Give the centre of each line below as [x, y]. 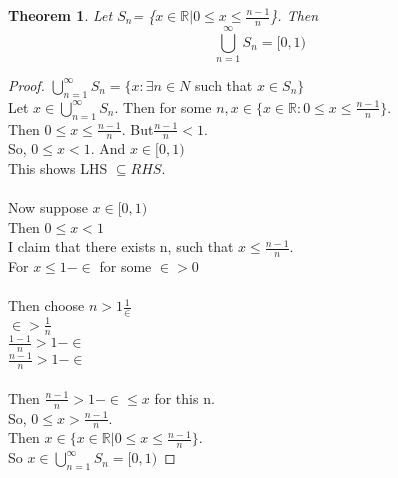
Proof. [26, 84]
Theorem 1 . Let [60, 15]
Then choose [46, 305]
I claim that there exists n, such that [121, 246]
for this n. [184, 397]
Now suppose [48, 207]
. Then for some [163, 106]
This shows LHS [58, 167]
